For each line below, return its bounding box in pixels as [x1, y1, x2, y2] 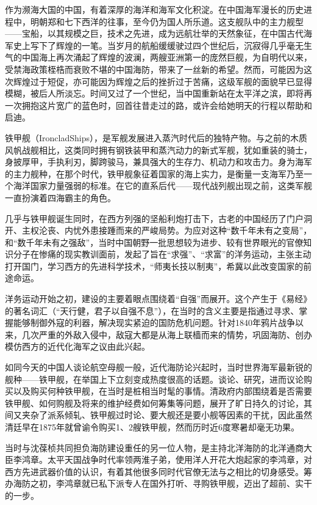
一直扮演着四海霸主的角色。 [5, 191, 116, 204]
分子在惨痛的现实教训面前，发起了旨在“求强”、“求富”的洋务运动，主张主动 [13, 248, 312, 260]
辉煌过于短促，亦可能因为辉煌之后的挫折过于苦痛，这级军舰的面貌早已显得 [13, 75, 312, 87]
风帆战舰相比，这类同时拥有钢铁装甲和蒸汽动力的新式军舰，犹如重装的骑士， [5, 143, 312, 156]
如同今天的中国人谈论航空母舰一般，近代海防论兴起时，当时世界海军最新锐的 [5, 361, 312, 374]
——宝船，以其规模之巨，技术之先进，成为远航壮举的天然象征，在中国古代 [5, 27, 304, 40]
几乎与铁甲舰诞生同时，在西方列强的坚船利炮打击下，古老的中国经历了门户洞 [5, 212, 312, 224]
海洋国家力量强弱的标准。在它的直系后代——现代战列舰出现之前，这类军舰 [13, 179, 312, 192]
